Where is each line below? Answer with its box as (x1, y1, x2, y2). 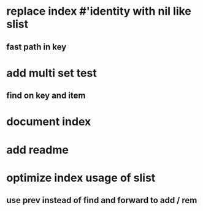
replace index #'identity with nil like (6, 4, 192, 18)
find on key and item (6, 91, 86, 101)
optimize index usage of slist (6, 171, 156, 185)
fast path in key (6, 42, 67, 52)
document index (6, 115, 91, 129)
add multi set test (6, 66, 97, 80)
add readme (6, 143, 69, 157)
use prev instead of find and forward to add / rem (6, 195, 197, 205)
